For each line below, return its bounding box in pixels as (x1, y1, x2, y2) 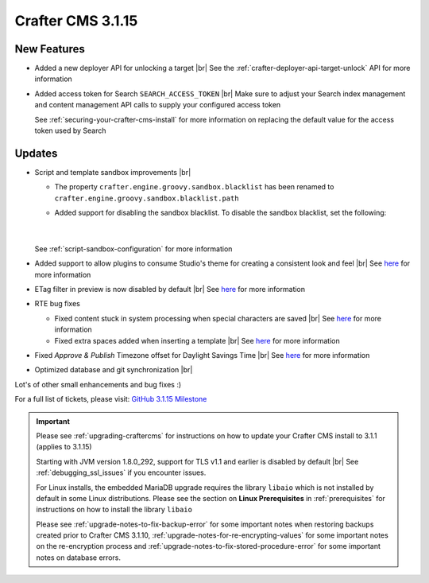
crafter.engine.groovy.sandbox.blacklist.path (54, 193, 239, 203)
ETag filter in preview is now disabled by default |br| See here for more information (34, 285, 306, 294)
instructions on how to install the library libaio (36, 505, 192, 515)
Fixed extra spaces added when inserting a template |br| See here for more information (54, 336, 341, 345)
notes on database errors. (36, 553, 121, 562)
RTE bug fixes (34, 299, 81, 309)
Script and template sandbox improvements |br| (34, 167, 191, 177)
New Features (14, 42, 85, 56)
